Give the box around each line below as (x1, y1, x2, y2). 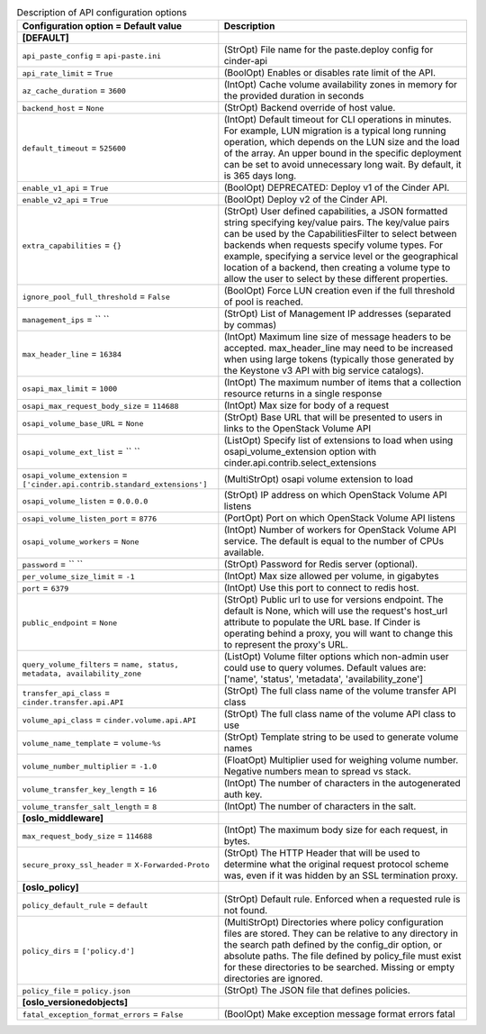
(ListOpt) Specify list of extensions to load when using (223, 434, 454, 447)
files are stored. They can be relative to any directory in (223, 928, 459, 940)
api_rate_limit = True (22, 67, 113, 79)
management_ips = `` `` (22, 313, 110, 326)
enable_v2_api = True (22, 194, 109, 206)
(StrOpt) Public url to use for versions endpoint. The (223, 594, 444, 606)
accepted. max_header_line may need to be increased (223, 342, 454, 355)
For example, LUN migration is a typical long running (223, 124, 446, 137)
